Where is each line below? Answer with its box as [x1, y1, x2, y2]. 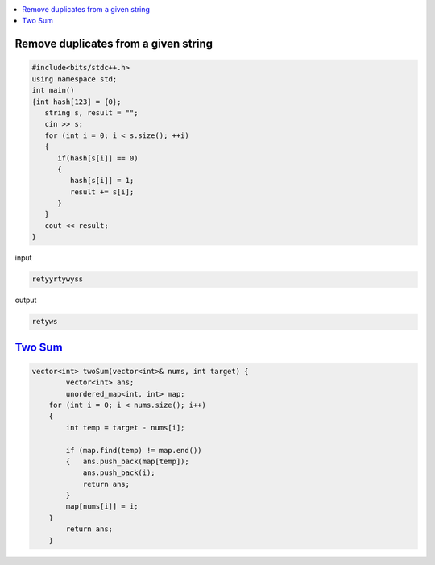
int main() [31, 85, 75, 95]
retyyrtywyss [31, 275, 84, 284]
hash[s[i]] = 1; [69, 176, 135, 185]
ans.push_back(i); [82, 468, 156, 477]
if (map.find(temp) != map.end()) [65, 446, 202, 455]
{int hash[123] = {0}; [31, 97, 122, 106]
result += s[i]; [69, 187, 135, 197]
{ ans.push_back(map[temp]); [65, 456, 189, 466]
